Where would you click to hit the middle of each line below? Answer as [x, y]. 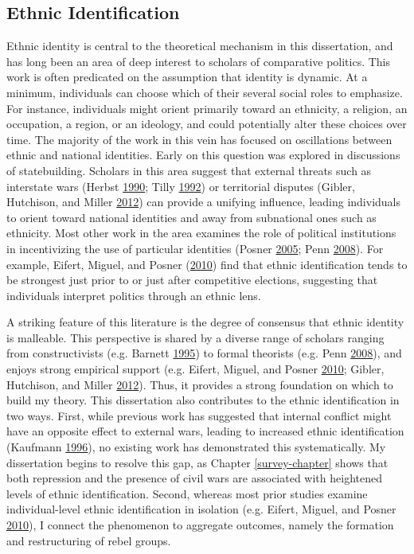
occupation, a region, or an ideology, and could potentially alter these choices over [207, 124]
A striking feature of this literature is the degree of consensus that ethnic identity [205, 322]
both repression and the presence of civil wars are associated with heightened [194, 478]
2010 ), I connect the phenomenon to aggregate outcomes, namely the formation [200, 525]
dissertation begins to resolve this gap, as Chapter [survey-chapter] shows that [197, 462]
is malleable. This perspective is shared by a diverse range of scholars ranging [195, 337]
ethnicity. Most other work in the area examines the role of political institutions [201, 233]
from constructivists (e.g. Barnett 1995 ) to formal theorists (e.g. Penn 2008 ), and [204, 353]
